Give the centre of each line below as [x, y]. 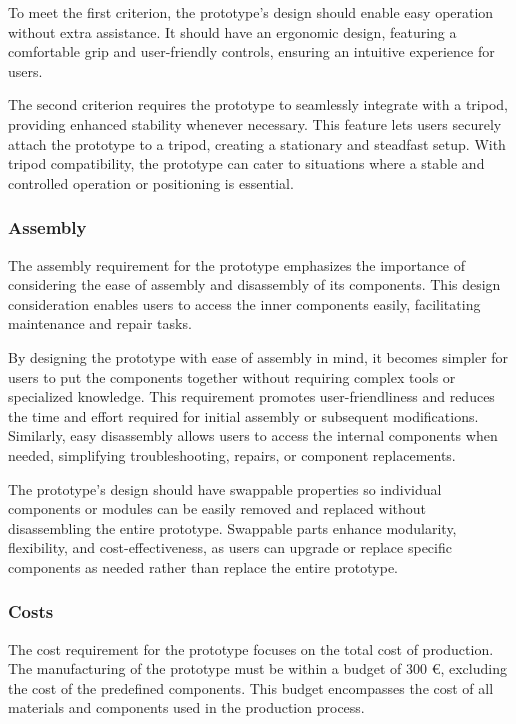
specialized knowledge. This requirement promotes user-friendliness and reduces [251, 396]
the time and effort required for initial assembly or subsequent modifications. [243, 415]
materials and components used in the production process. [186, 707]
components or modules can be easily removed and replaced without [217, 508]
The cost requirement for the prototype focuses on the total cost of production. [251, 648]
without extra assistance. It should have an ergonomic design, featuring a [232, 31]
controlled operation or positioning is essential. [151, 182]
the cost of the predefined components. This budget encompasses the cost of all [251, 687]
